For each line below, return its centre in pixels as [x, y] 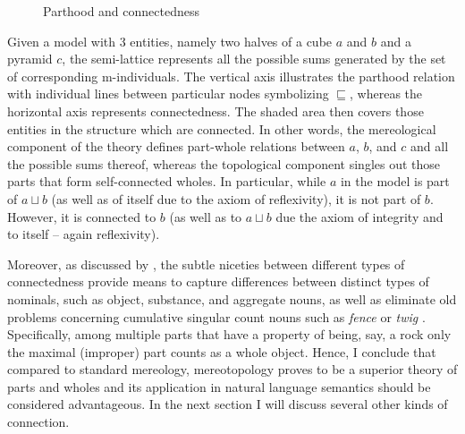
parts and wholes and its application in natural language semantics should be [219, 386]
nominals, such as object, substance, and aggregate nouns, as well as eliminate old [232, 298]
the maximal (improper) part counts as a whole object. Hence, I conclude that [222, 351]
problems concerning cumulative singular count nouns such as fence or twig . [216, 316]
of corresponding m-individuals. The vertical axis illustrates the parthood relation [231, 76]
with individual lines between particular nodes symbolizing [168, 94]
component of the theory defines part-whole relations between [176, 146]
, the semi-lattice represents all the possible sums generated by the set [254, 59]
